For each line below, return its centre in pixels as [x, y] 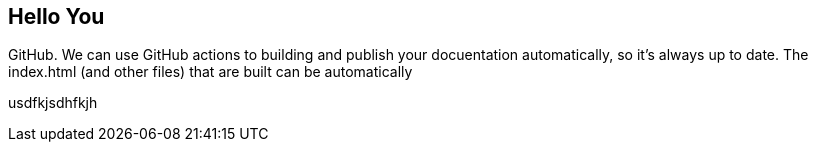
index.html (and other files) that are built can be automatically [210, 72]
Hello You [56, 16]
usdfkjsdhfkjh [53, 103]
